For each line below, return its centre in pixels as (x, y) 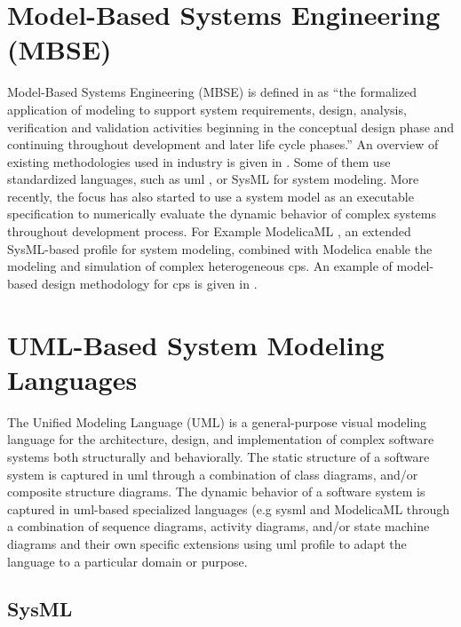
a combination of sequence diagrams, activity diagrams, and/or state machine (219, 526)
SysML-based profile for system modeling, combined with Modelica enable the (220, 248)
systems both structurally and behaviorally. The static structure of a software (219, 456)
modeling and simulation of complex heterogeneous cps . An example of (200, 266)
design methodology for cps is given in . (149, 283)
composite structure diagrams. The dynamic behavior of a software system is (216, 492)
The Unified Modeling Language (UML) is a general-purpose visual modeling (217, 421)
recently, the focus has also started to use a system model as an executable (211, 196)
